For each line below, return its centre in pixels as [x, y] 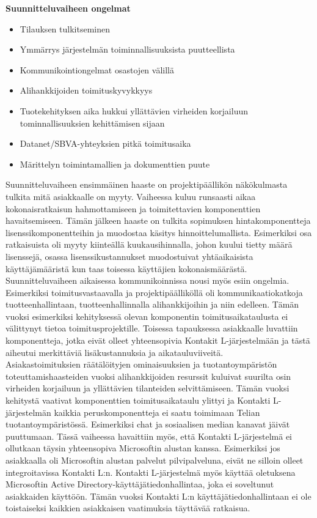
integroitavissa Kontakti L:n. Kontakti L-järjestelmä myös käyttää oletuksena [151, 472]
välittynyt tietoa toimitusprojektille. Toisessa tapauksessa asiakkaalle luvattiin [152, 328]
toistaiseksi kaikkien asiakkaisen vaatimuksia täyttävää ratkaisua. [128, 508]
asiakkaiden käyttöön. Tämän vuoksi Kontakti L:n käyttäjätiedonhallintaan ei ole [158, 496]
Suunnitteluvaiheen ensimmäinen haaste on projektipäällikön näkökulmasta [147, 184]
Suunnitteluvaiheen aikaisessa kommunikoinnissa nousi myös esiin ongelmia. [148, 280]
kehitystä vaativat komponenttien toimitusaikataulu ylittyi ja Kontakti [138, 400]
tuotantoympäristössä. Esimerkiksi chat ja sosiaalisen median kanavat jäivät [148, 424]
